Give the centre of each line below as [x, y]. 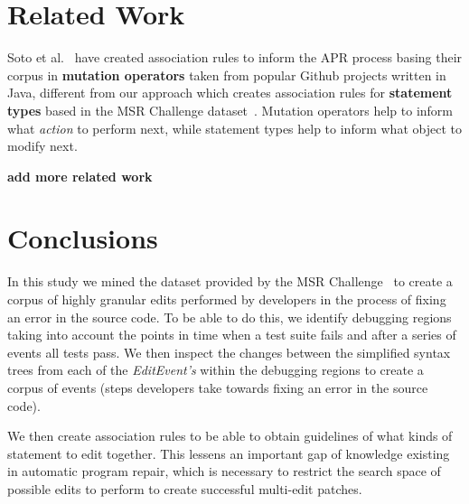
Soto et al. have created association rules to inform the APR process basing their [235, 57]
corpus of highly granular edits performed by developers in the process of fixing [227, 299]
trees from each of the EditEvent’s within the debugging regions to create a [216, 370]
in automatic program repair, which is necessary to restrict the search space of [224, 471]
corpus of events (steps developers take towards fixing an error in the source [218, 387]
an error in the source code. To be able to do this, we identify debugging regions [230, 317]
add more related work [80, 176]
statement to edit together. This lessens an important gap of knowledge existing [229, 453]
